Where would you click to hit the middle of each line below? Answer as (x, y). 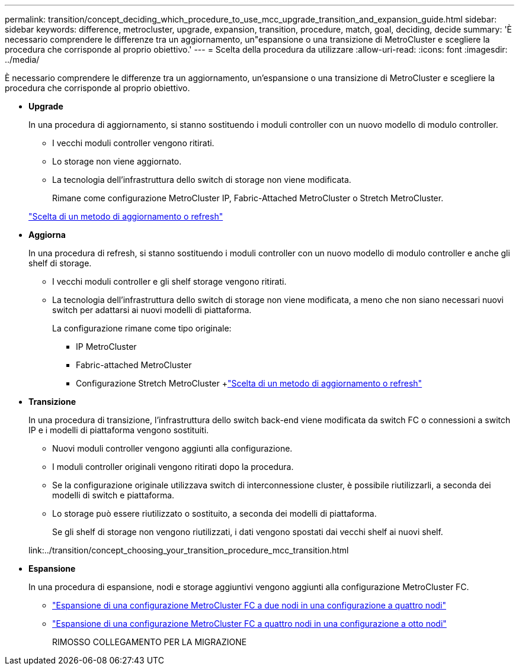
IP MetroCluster (106, 347)
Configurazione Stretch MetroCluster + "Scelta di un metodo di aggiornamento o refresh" (249, 383)
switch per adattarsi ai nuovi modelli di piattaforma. (152, 310)
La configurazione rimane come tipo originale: (142, 328)
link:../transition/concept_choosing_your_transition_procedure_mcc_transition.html (189, 550)
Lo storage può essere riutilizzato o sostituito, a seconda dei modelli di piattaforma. (214, 513)
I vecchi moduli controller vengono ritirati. (133, 143)
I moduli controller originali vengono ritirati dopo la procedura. (173, 467)
